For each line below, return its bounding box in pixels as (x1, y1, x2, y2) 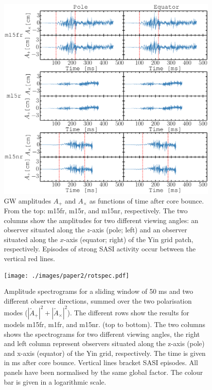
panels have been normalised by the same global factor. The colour (4, 367, 203, 377)
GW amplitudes (4, 195, 52, 205)
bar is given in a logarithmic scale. (4, 376, 106, 387)
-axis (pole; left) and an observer (90, 225, 187, 235)
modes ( (4, 307, 28, 317)
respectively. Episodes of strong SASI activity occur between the (4, 244, 196, 254)
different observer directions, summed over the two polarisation (4, 295, 192, 306)
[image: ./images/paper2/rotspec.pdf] (4, 272, 129, 279)
